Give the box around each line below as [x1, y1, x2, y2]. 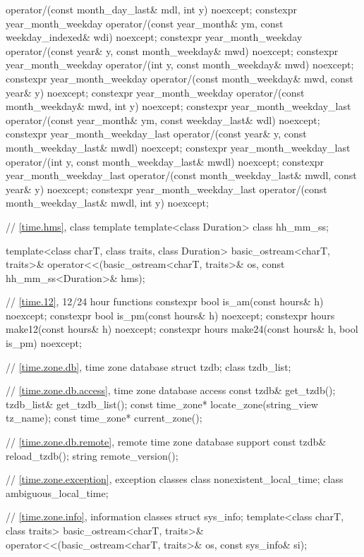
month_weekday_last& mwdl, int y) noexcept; [6, 195, 209, 210]
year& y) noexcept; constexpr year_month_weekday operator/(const [6, 85, 305, 99]
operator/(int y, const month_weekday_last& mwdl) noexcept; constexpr [6, 154, 324, 169]
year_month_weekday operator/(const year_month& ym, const [6, 16, 284, 30]
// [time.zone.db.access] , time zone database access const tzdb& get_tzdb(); [6, 383, 336, 398]
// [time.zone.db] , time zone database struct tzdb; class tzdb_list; [6, 359, 291, 374]
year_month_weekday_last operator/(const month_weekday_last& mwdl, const [6, 168, 357, 183]
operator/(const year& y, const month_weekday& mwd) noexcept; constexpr [6, 43, 339, 58]
